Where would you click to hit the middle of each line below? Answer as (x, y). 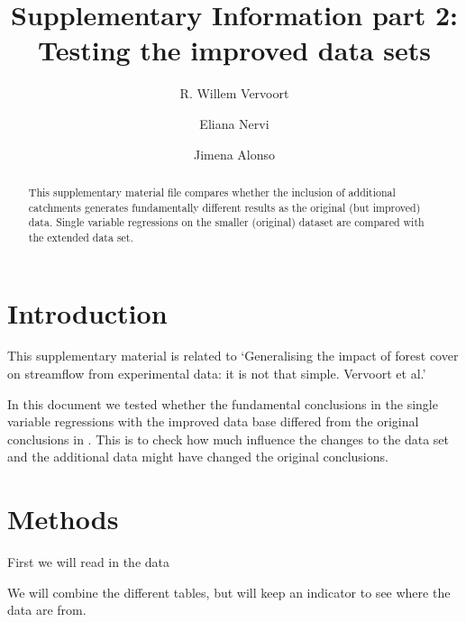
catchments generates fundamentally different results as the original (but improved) (224, 207)
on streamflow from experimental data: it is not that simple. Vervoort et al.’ (217, 374)
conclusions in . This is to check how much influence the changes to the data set (228, 439)
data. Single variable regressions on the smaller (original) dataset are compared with (226, 222)
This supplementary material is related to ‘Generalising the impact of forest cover (233, 356)
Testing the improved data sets (234, 50)
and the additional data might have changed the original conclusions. (198, 457)
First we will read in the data (89, 562)
